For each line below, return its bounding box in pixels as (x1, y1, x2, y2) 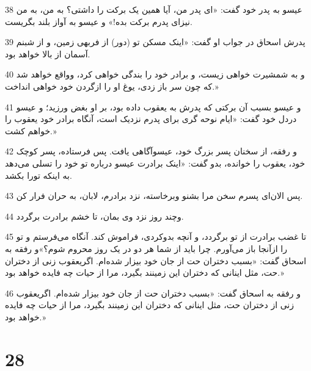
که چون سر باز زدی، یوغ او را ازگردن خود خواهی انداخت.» (5, 79, 219, 92)
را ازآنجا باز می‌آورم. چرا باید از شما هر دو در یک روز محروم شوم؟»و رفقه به (5, 242, 288, 254)
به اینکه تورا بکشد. (5, 168, 72, 181)
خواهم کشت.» (5, 124, 57, 137)
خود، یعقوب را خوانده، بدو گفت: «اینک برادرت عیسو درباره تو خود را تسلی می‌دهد (5, 156, 306, 169)
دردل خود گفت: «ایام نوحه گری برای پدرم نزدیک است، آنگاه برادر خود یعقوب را (5, 112, 297, 125)
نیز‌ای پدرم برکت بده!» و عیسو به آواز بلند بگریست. (5, 15, 192, 27)
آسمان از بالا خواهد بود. (5, 47, 90, 60)
